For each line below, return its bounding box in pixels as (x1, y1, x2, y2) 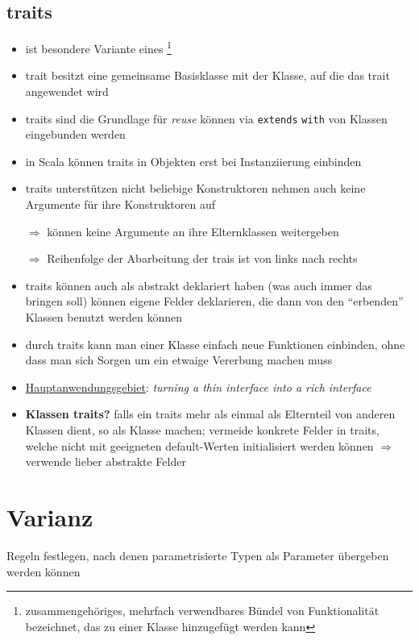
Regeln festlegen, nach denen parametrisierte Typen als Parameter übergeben (6, 546, 389, 563)
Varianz (6, 500, 93, 533)
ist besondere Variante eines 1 (25, 38, 172, 56)
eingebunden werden (25, 126, 126, 143)
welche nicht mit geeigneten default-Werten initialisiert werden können (25, 437, 374, 454)
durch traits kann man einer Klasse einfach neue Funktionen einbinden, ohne (25, 335, 405, 352)
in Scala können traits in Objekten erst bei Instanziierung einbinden (25, 152, 362, 169)
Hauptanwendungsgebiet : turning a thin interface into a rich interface (25, 378, 371, 395)
